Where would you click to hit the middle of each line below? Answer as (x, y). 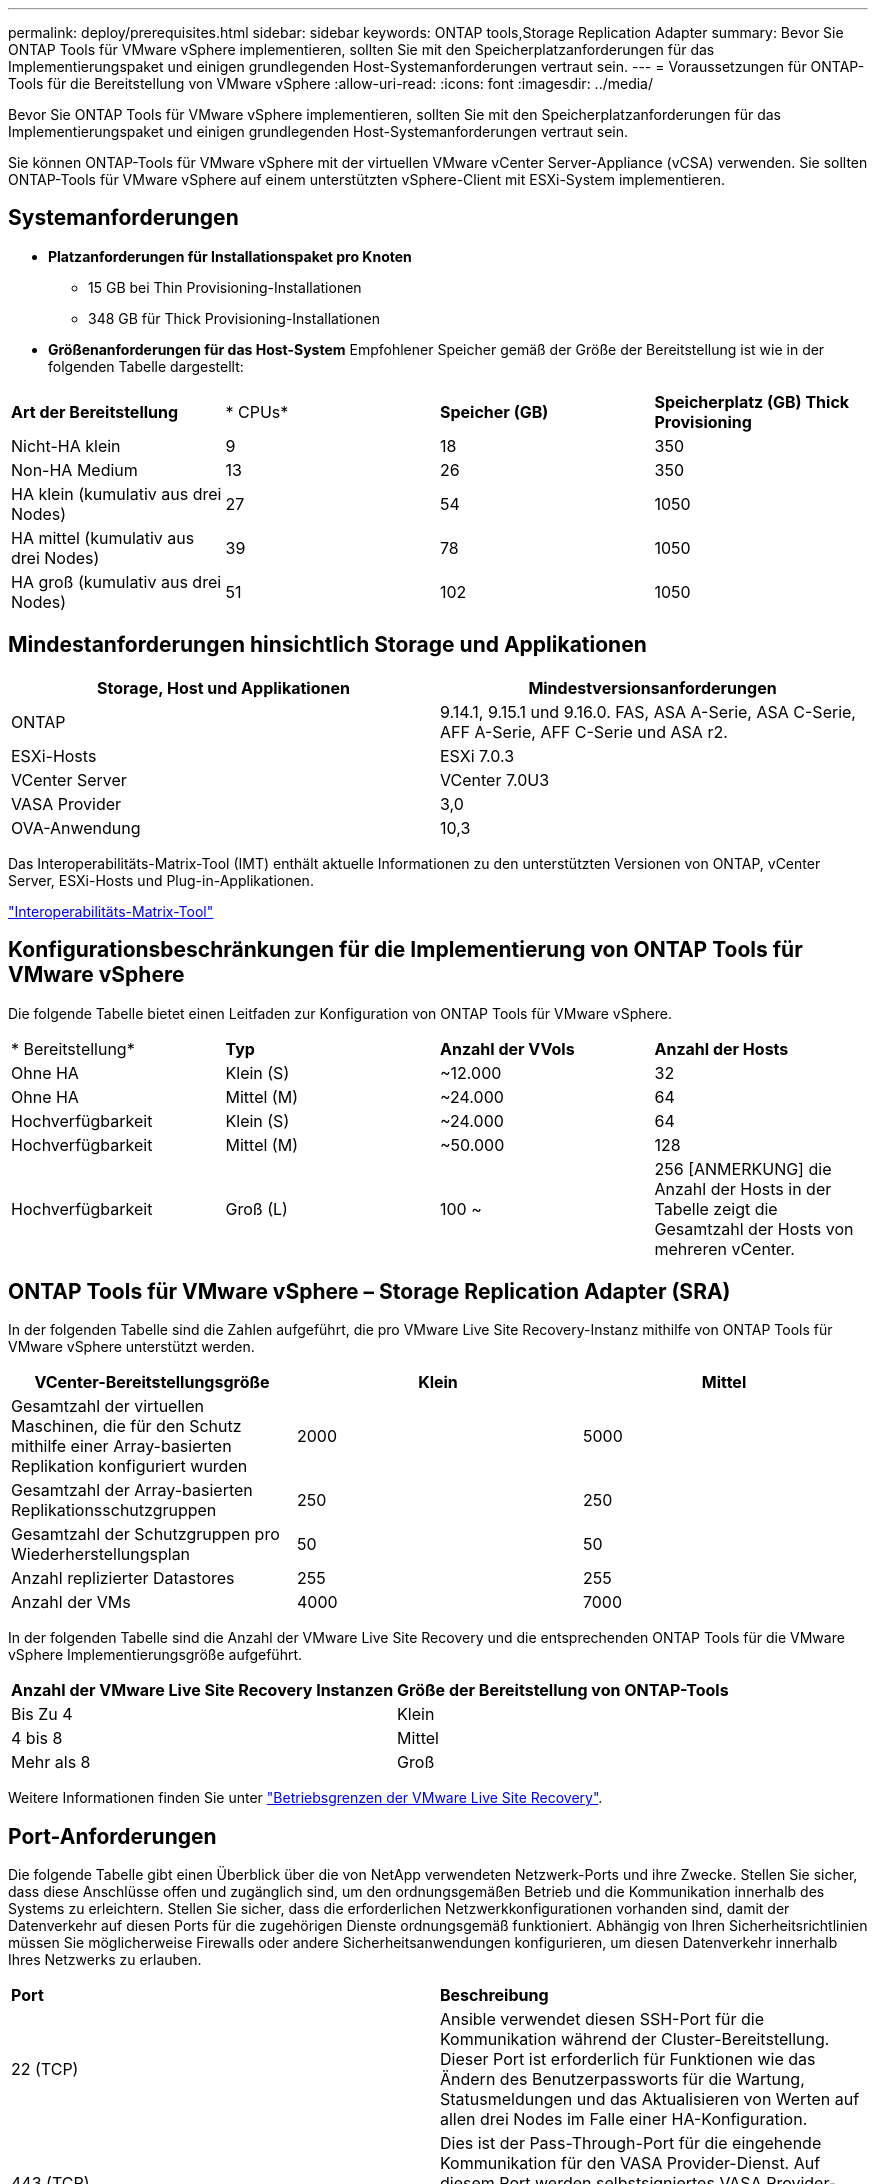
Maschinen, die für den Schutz (126, 1426)
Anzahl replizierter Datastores (123, 1578)
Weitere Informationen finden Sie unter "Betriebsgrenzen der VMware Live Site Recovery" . (305, 1798)
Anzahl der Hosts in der (743, 1188)
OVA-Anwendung (76, 827)
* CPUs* (257, 411)
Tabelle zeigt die (716, 1208)
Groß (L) (256, 1208)
